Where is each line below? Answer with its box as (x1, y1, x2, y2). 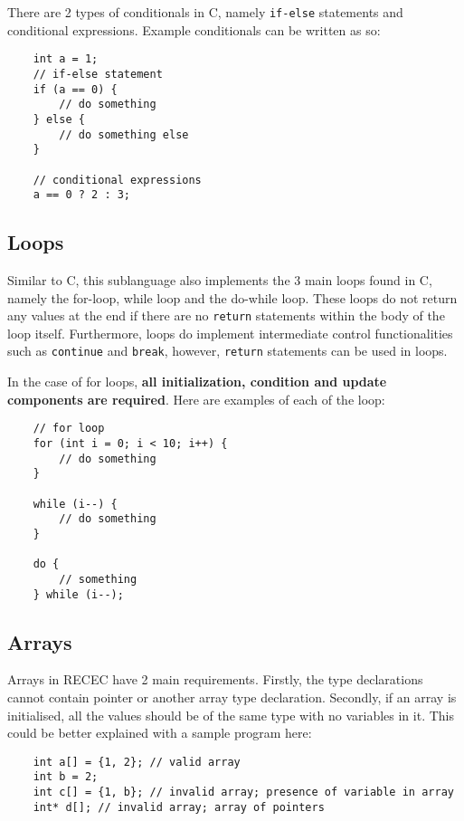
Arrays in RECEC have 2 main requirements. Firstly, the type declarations (7, 670, 423, 689)
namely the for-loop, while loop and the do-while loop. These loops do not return (7, 288, 458, 307)
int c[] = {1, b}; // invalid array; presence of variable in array (33, 786, 454, 799)
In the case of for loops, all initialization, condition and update (7, 372, 387, 391)
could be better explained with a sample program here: (7, 723, 312, 742)
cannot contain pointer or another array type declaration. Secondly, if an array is (7, 687, 457, 706)
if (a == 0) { (33, 82, 118, 96)
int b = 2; (33, 770, 99, 784)
